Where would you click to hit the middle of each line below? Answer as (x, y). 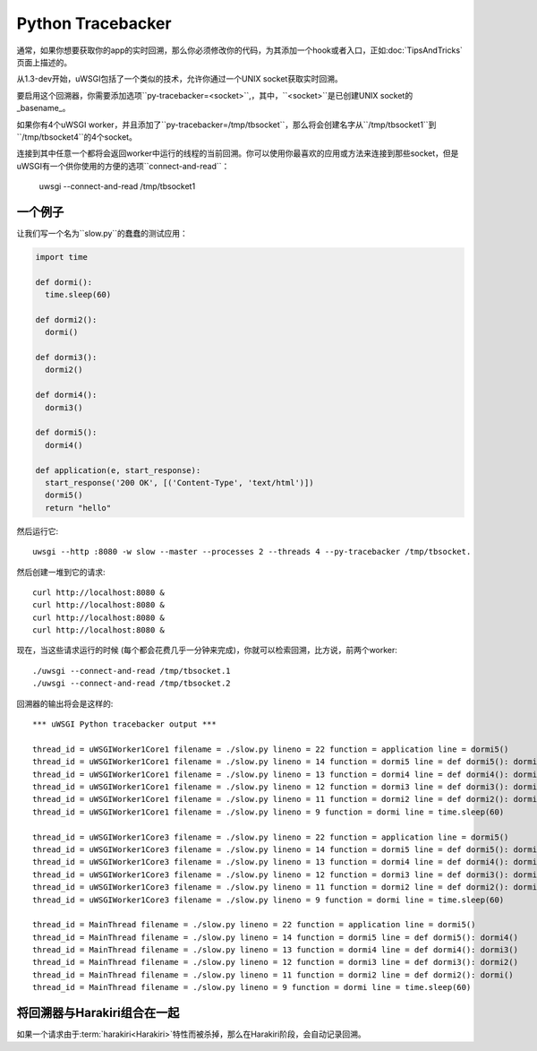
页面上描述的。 (44, 62)
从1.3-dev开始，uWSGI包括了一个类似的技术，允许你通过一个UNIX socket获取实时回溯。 (180, 79)
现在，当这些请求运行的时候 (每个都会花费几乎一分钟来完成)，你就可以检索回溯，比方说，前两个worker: (207, 650)
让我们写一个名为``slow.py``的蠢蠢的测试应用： (102, 233)
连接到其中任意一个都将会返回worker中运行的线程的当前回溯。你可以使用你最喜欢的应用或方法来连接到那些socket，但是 (238, 153)
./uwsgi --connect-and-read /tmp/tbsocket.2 (132, 684)
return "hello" (78, 508)
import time (62, 257)
